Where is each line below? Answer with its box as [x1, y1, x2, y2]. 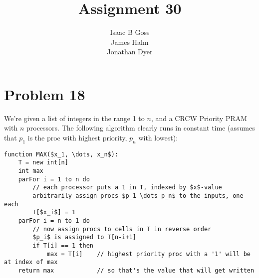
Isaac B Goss [110, 27, 150, 37]
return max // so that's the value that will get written [18, 267, 255, 275]
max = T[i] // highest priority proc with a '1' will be [46, 250, 251, 258]
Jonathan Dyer [107, 46, 153, 57]
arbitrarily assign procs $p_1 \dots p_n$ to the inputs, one [32, 192, 244, 200]
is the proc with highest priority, [27, 133, 127, 143]
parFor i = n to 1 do [18, 217, 90, 225]
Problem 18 [4, 84, 85, 104]
